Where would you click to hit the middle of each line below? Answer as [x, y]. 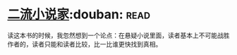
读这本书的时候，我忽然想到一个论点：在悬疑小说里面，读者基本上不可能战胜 [119, 35]
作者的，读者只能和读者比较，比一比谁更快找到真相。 [85, 44]
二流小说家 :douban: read [79, 14]
